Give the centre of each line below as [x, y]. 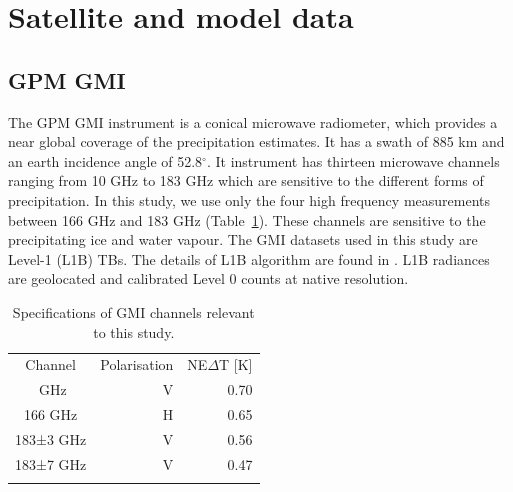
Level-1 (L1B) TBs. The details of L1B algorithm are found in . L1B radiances [249, 258]
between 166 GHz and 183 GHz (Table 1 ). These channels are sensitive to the [247, 219]
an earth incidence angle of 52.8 [105, 160]
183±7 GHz [51, 463]
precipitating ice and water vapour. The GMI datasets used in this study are [243, 239]
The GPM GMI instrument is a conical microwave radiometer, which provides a [253, 121]
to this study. [134, 331]
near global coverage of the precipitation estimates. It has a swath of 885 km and [256, 141]
